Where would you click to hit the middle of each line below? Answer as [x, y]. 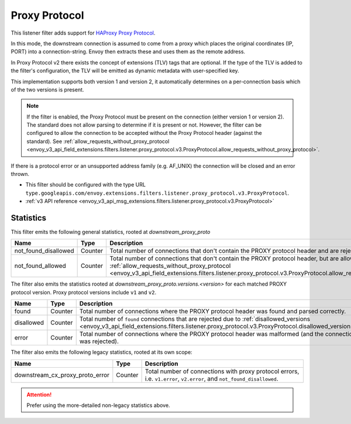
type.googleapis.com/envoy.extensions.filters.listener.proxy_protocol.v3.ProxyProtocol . [157, 193]
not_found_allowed [40, 266]
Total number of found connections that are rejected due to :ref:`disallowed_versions [195, 319]
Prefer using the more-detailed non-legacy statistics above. [98, 405]
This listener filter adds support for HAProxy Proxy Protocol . [83, 33]
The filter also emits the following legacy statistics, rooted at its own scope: [101, 352]
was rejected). [99, 341]
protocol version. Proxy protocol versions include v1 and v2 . [84, 292]
